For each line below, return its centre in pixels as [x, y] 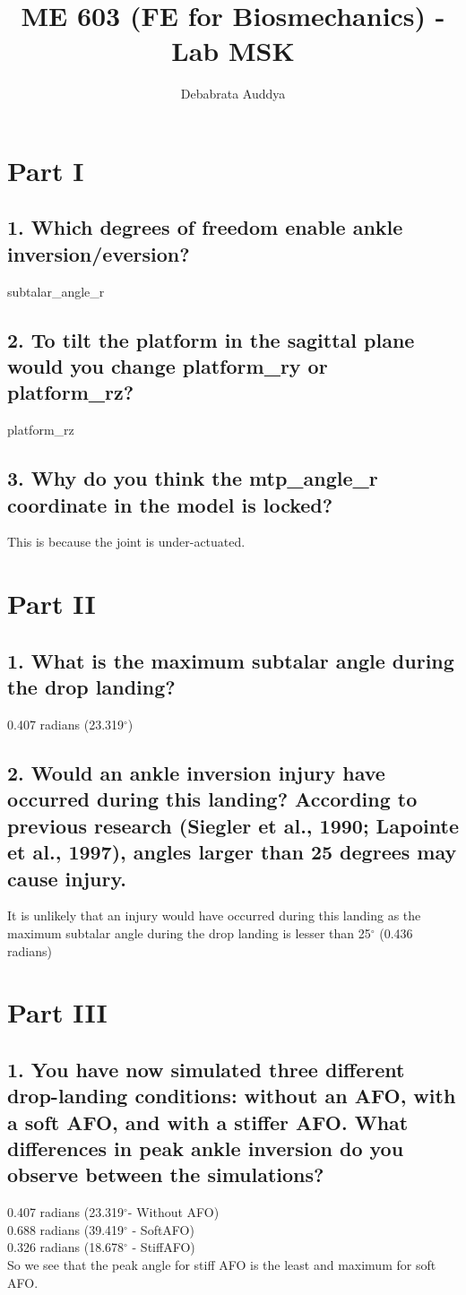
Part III [57, 1012]
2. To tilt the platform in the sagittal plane [211, 339]
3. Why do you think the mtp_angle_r [193, 478]
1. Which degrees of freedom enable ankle [205, 227]
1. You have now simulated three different [206, 1069]
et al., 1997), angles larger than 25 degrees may [232, 852]
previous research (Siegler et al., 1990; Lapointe [233, 825]
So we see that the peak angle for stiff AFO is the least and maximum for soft [222, 1265]
